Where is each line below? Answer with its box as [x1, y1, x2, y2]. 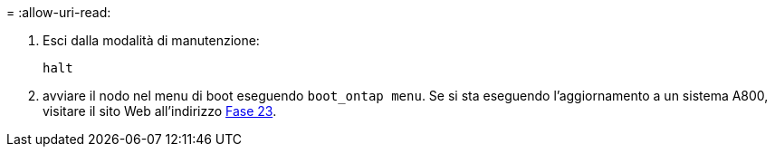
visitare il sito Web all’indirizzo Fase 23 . [43, 103, 277, 119]
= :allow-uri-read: [6, 5, 111, 20]
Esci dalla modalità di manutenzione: [43, 33, 260, 48]
